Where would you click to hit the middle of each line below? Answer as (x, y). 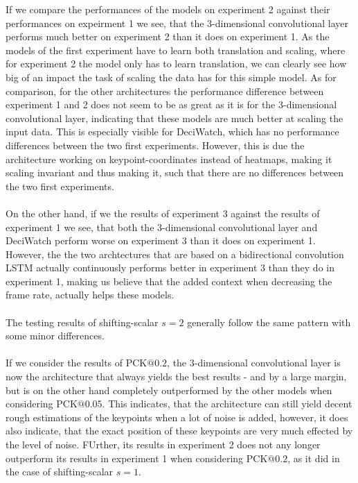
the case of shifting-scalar (60, 472)
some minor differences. (55, 336)
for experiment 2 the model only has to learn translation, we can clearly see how (176, 63)
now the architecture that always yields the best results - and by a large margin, (176, 376)
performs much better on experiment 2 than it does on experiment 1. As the (168, 36)
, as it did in (314, 458)
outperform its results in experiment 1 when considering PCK (137, 458)
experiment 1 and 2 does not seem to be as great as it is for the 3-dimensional (171, 104)
